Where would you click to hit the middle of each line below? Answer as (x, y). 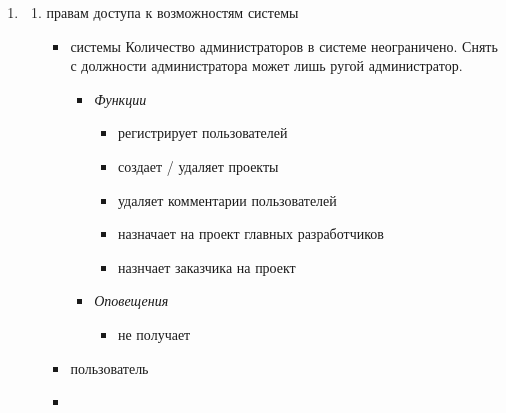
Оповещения (131, 300)
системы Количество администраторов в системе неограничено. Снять (284, 45)
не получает (154, 333)
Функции (120, 98)
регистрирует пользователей (202, 132)
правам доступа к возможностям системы (172, 12)
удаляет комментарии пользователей (227, 199)
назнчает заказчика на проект (206, 266)
